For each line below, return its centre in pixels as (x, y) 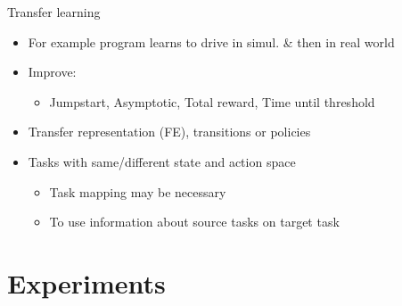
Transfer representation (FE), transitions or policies (169, 132)
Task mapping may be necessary (138, 191)
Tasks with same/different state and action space (162, 161)
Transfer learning (54, 12)
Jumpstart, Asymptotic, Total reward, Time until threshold (212, 101)
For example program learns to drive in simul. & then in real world (211, 41)
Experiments (86, 282)
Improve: (52, 72)
